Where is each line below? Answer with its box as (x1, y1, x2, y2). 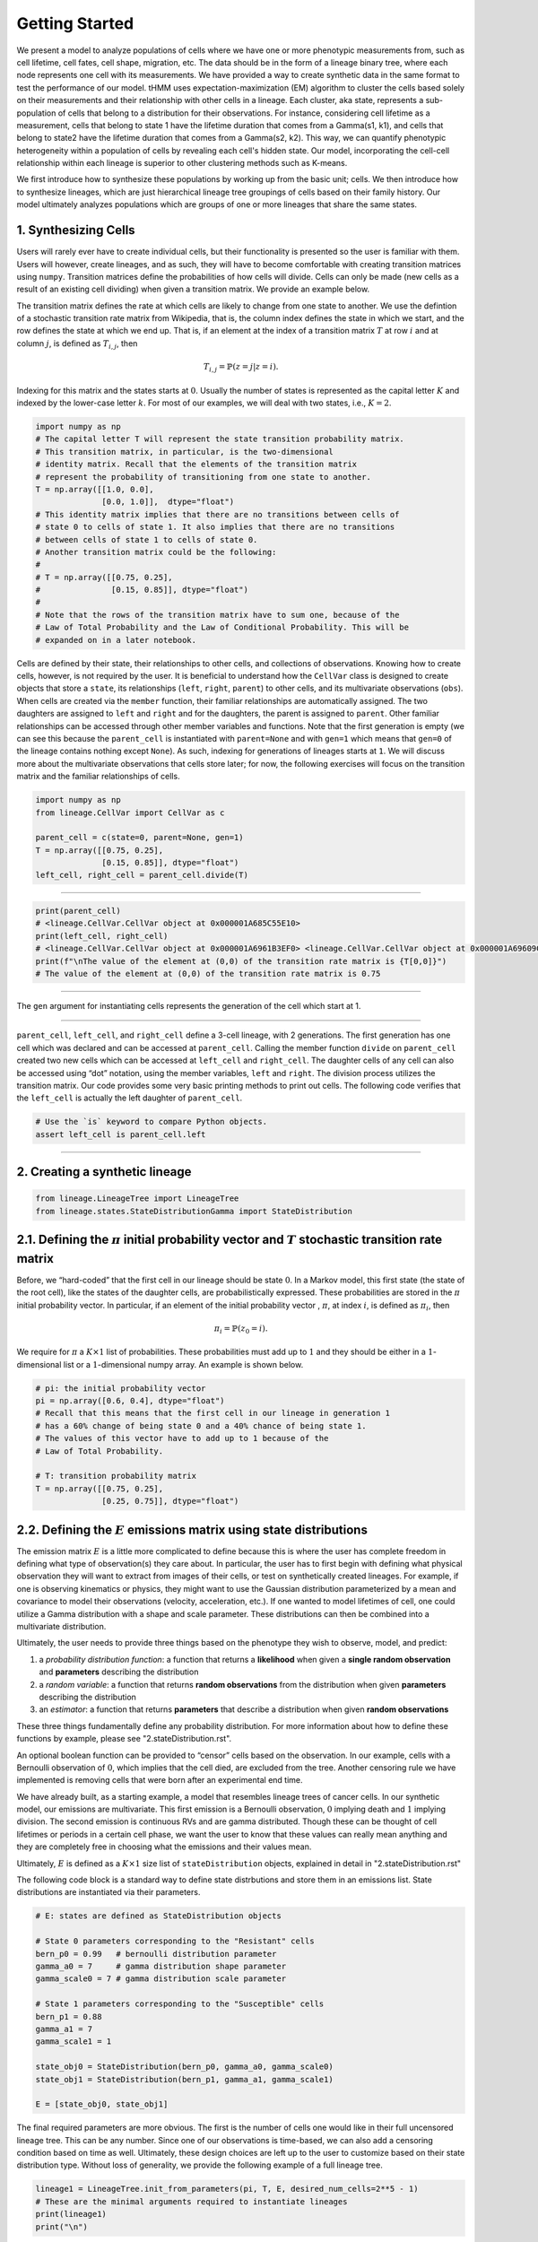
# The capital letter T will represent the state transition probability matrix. (35, 434, 405, 444)
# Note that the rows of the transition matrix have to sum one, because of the (35, 610, 400, 620)
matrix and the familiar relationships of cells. (16, 771, 180, 782)
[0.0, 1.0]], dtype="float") (101, 497, 235, 507)
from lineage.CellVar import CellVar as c (35, 807, 225, 818)
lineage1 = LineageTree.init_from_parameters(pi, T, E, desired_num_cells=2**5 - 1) (35, 2184, 419, 2194)
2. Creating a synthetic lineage (16, 1164, 192, 1179)
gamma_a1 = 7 (35, 2023, 93, 2034)
